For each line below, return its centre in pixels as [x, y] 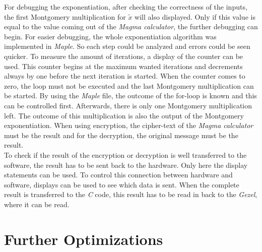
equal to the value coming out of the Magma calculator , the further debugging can [131, 26]
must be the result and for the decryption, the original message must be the [121, 135]
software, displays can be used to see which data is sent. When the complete [122, 184]
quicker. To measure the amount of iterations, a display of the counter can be [124, 56]
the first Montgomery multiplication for [65, 16]
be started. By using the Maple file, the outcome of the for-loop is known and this [130, 96]
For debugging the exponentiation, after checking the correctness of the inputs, [126, 7]
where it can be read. [37, 204]
